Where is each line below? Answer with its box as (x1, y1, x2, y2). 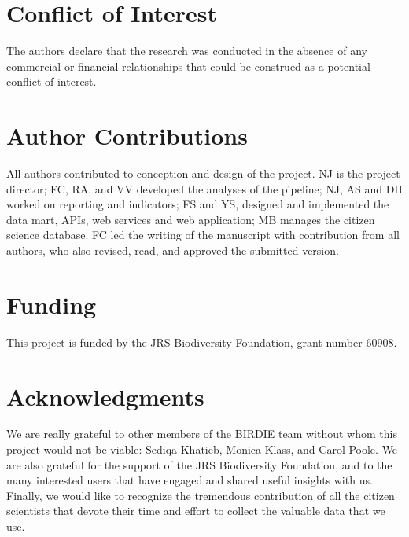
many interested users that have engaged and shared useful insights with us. (6, 472, 373, 488)
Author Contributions (6, 120, 248, 152)
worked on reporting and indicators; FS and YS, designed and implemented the (6, 196, 389, 212)
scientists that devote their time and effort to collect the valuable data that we (6, 502, 385, 519)
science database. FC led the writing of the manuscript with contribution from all (6, 226, 400, 243)
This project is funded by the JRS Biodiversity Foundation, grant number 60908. (6, 333, 397, 350)
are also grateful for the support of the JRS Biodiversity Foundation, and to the (6, 456, 392, 473)
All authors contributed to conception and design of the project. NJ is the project (6, 165, 400, 182)
